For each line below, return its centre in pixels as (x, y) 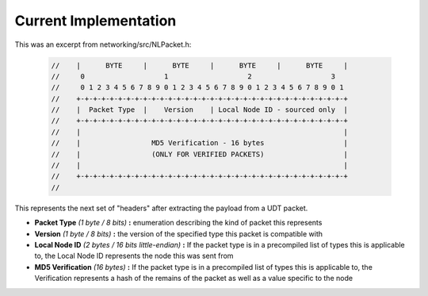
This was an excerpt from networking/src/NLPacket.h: (103, 44)
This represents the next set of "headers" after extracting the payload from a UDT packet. (161, 208)
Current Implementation (96, 21)
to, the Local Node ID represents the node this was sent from (134, 256)
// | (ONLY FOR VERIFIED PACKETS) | (200, 154)
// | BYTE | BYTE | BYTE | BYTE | (200, 65)
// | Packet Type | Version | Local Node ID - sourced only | (200, 110)
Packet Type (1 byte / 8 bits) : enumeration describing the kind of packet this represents (178, 223)
